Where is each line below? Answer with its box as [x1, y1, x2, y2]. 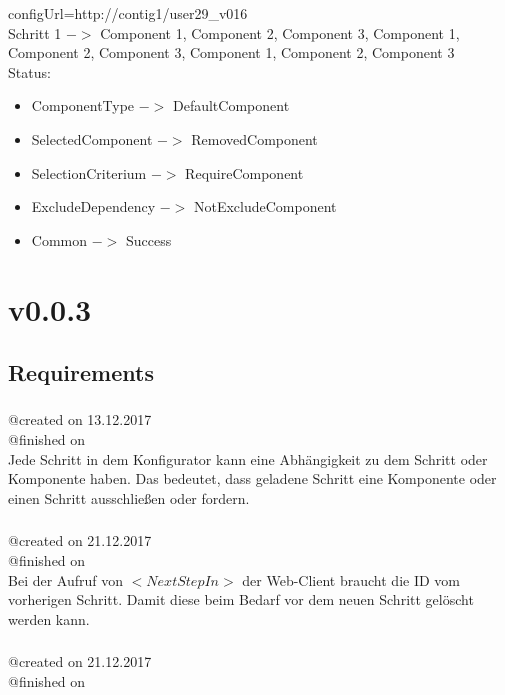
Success [125, 229, 172, 250]
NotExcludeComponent [193, 196, 337, 217]
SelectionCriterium [31, 162, 147, 183]
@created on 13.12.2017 [8, 409, 152, 430]
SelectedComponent [31, 128, 153, 149]
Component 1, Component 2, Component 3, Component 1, [100, 22, 460, 43]
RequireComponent [185, 162, 304, 183]
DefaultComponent [172, 95, 290, 116]
